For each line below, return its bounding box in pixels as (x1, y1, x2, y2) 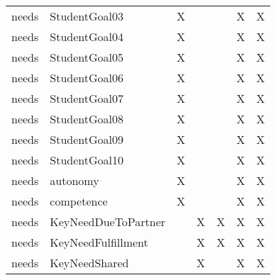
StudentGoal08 (50, 111, 124, 127)
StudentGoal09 (50, 131, 124, 147)
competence (50, 193, 108, 209)
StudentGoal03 (50, 8, 124, 24)
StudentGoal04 (50, 28, 124, 45)
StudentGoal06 (50, 69, 124, 86)
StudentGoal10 (50, 152, 124, 168)
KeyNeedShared (50, 254, 129, 271)
